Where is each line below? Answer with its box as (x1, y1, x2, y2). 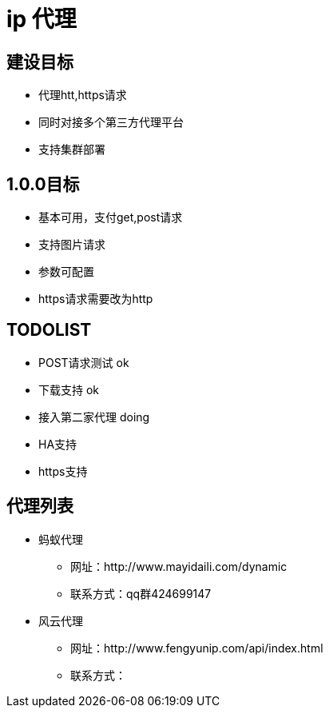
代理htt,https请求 (38, 88, 127, 102)
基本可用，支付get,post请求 (38, 210, 183, 225)
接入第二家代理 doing (38, 409, 150, 424)
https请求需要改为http (38, 292, 153, 306)
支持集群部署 (38, 142, 105, 157)
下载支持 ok (38, 382, 100, 397)
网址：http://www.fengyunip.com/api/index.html (70, 640, 323, 655)
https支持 (38, 464, 88, 478)
